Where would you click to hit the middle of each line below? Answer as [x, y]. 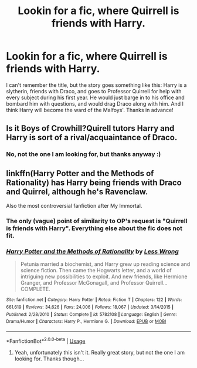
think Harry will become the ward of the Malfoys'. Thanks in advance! [90, 110]
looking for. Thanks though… [49, 359]
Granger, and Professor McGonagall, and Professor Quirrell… [94, 283]
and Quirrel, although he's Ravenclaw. [77, 192]
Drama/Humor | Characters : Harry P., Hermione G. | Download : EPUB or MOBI [86, 322]
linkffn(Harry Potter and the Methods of [80, 173]
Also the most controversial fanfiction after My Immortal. [74, 206]
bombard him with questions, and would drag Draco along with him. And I [95, 103]
